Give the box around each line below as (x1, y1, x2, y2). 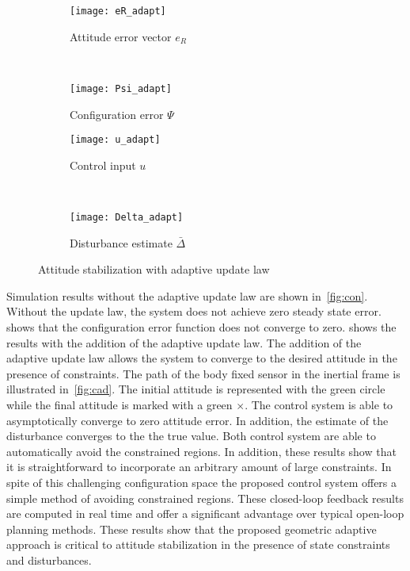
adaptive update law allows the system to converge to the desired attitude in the (6, 350, 397, 366)
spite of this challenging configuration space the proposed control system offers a (6, 473, 397, 490)
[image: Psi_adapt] (70, 82, 172, 94)
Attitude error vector (70, 28, 172, 44)
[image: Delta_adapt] (70, 211, 184, 223)
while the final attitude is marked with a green (6, 396, 233, 412)
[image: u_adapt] (70, 134, 161, 146)
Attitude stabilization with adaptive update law (38, 261, 270, 278)
